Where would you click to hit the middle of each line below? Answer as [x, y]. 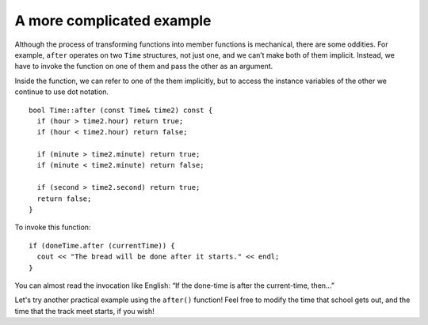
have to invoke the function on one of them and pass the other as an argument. [144, 66]
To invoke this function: [53, 227]
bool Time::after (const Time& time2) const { [121, 110]
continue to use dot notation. [62, 92]
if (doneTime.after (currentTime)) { [102, 246]
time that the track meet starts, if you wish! [84, 311]
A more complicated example [113, 21]
